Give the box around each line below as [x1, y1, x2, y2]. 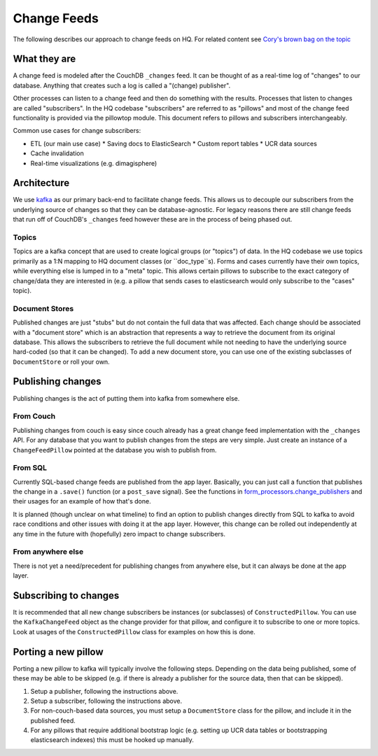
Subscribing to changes [13, 590, 120, 601]
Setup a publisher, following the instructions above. [30, 687, 178, 695]
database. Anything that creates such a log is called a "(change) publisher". [13, 81, 231, 90]
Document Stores [13, 304, 74, 313]
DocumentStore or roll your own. [13, 357, 110, 366]
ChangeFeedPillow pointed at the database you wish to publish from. [13, 445, 217, 454]
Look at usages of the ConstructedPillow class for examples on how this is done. [13, 627, 255, 636]
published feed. [30, 716, 76, 725]
